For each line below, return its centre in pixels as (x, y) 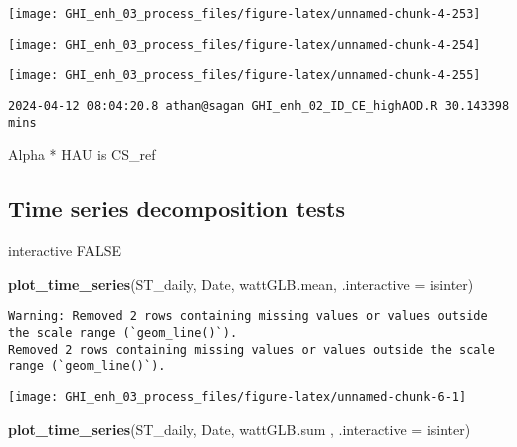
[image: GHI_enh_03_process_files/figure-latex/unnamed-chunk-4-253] (244, 14)
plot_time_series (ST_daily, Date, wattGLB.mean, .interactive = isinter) (241, 283)
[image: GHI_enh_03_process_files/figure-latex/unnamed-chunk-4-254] (244, 44)
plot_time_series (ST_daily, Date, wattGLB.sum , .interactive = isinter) (239, 428)
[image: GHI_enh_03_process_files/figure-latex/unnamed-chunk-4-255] (244, 75)
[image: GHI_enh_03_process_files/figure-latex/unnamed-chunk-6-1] (237, 396)
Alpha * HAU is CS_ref (82, 154)
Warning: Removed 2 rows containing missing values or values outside (248, 316)
